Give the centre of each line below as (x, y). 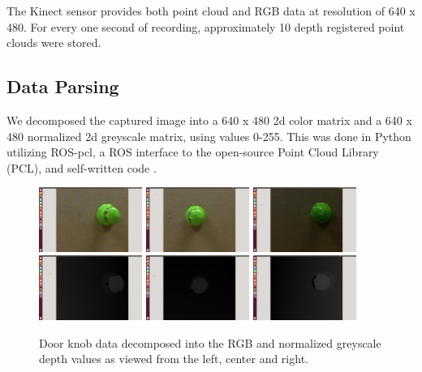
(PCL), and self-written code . (82, 167)
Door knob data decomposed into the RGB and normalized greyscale (210, 342)
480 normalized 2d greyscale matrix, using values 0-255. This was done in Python (209, 136)
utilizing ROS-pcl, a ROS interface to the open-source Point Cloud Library (193, 152)
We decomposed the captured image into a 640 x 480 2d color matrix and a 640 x (209, 120)
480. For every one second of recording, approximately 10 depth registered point (206, 26)
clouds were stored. (54, 43)
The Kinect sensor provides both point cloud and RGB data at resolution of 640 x (211, 11)
